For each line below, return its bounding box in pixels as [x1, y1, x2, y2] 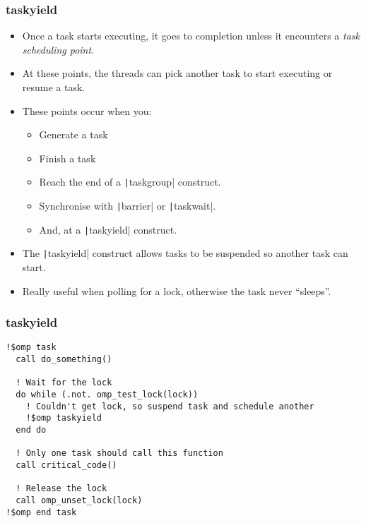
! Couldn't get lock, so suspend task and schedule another [25, 401, 314, 411]
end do [16, 425, 47, 435]
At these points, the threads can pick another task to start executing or [22, 66, 333, 80]
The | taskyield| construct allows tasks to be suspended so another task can [22, 246, 348, 260]
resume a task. [22, 80, 85, 94]
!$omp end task [6, 507, 77, 517]
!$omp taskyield [25, 413, 102, 423]
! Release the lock [16, 483, 107, 494]
